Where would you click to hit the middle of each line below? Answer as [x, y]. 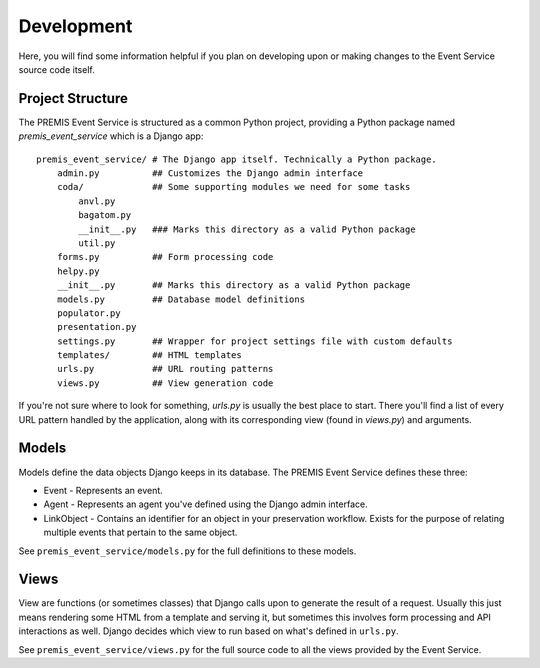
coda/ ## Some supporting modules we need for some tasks [233, 187]
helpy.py [78, 271]
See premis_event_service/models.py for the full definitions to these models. [187, 551]
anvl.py [97, 201]
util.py [97, 243]
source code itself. [56, 69]
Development [75, 26]
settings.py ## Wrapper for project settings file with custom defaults [254, 341]
